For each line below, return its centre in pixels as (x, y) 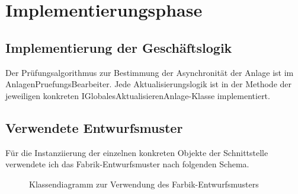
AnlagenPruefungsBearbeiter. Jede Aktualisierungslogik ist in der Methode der (149, 84)
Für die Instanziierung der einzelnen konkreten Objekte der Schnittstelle (137, 152)
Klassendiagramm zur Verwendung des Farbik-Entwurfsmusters (144, 184)
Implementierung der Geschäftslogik (119, 47)
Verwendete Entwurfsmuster (94, 127)
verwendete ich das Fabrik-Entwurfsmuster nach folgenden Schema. (127, 164)
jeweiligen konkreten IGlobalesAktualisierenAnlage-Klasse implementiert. (138, 95)
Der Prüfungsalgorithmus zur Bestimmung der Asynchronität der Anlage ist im (150, 72)
